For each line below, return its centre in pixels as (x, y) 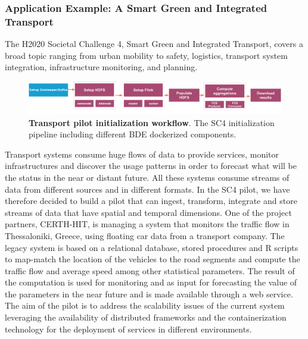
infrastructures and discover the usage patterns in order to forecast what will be (151, 166)
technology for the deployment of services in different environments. (128, 329)
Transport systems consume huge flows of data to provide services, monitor (142, 154)
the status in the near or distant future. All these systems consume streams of (147, 177)
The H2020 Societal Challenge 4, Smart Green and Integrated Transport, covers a (154, 44)
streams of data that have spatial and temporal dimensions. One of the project (148, 212)
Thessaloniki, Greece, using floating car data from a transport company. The (145, 235)
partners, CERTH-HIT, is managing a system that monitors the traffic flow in (147, 224)
